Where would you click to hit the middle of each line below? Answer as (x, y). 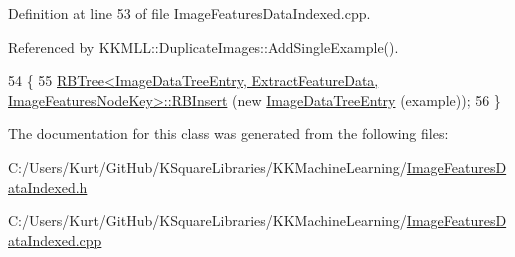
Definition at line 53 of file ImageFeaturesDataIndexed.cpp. (189, 13)
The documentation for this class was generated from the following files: (228, 133)
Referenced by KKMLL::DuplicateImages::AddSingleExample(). (203, 46)
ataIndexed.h (48, 186)
